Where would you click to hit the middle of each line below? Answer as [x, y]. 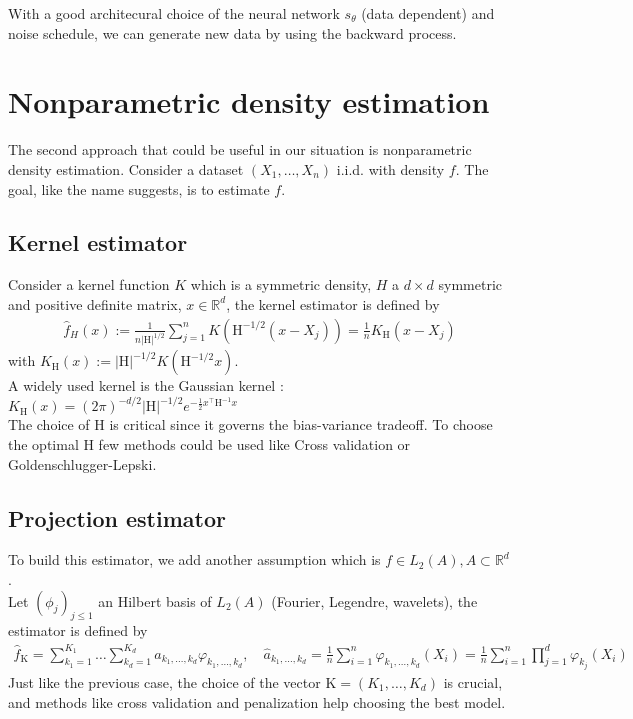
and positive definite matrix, [95, 303]
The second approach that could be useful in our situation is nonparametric [240, 149]
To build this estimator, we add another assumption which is [194, 559]
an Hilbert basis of [155, 600]
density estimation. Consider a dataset [126, 168]
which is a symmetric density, [281, 284]
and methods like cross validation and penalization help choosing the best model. [257, 701]
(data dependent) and [428, 13]
